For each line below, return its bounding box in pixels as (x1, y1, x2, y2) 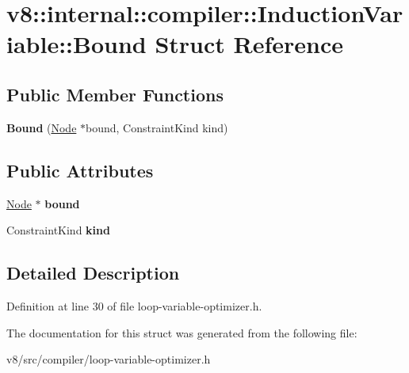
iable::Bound (6, 28, 147, 60)
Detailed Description (6, 261, 180, 285)
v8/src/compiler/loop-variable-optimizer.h (6, 351, 211, 367)
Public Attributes (6, 158, 154, 182)
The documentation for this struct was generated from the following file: (6, 324, 357, 341)
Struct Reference (155, 28, 344, 60)
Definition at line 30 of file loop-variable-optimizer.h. (6, 297, 262, 314)
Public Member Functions (6, 82, 224, 106)
